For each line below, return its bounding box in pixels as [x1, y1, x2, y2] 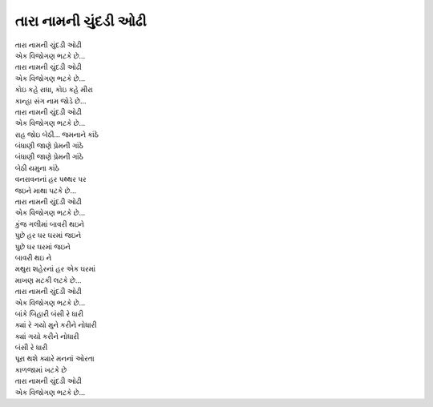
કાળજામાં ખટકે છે [14, 365, 67, 374]
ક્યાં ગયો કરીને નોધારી [14, 331, 79, 341]
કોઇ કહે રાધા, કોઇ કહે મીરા [14, 85, 94, 95]
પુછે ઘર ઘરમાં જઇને [14, 241, 71, 252]
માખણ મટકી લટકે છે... [14, 275, 82, 284]
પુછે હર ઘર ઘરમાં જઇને [14, 231, 82, 240]
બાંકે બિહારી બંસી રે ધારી [14, 308, 84, 318]
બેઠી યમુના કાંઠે [14, 163, 59, 172]
